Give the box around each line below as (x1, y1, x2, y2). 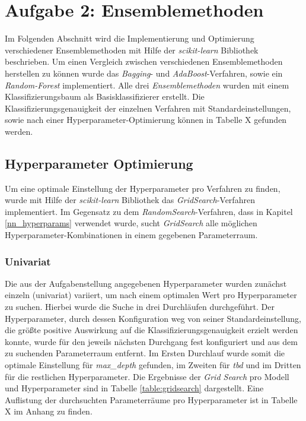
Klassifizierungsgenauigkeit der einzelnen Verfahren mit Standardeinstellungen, (5, 102, 291, 114)
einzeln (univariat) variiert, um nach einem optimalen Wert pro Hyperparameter (5, 289, 297, 301)
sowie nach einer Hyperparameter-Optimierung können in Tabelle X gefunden (5, 113, 287, 126)
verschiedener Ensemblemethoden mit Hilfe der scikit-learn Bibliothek (5, 43, 259, 56)
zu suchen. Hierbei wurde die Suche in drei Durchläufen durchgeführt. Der (5, 300, 275, 313)
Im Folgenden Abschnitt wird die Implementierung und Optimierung (5, 32, 254, 45)
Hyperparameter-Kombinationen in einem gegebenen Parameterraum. (5, 229, 258, 241)
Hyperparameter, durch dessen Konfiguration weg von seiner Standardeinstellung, (5, 312, 301, 324)
